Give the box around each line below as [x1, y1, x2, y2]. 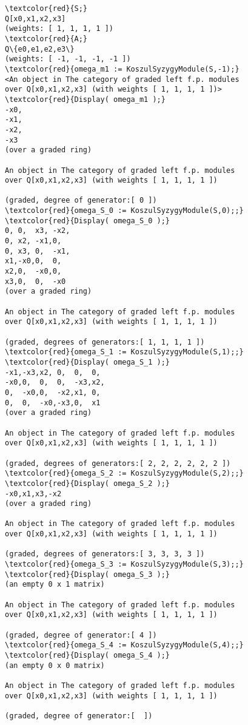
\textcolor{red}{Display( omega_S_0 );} [5, 216, 170, 225]
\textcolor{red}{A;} [5, 34, 88, 43]
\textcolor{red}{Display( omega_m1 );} [5, 95, 166, 104]
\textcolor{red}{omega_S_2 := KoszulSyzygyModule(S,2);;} [5, 469, 244, 478]
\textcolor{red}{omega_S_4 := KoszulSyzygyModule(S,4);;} [5, 641, 244, 650]
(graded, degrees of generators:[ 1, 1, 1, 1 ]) [5, 337, 205, 346]
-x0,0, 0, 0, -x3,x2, [5, 378, 105, 387]
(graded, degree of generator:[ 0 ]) [5, 196, 157, 205]
